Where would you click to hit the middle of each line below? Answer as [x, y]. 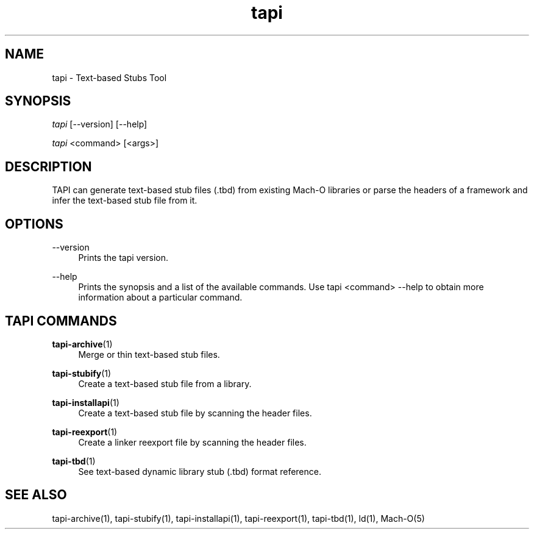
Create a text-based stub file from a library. [165, 383]
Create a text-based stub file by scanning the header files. [195, 413]
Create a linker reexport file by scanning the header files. [192, 442]
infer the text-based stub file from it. [125, 201]
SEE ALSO [36, 495]
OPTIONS [34, 224]
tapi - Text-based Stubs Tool [109, 77]
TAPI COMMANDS [61, 321]
